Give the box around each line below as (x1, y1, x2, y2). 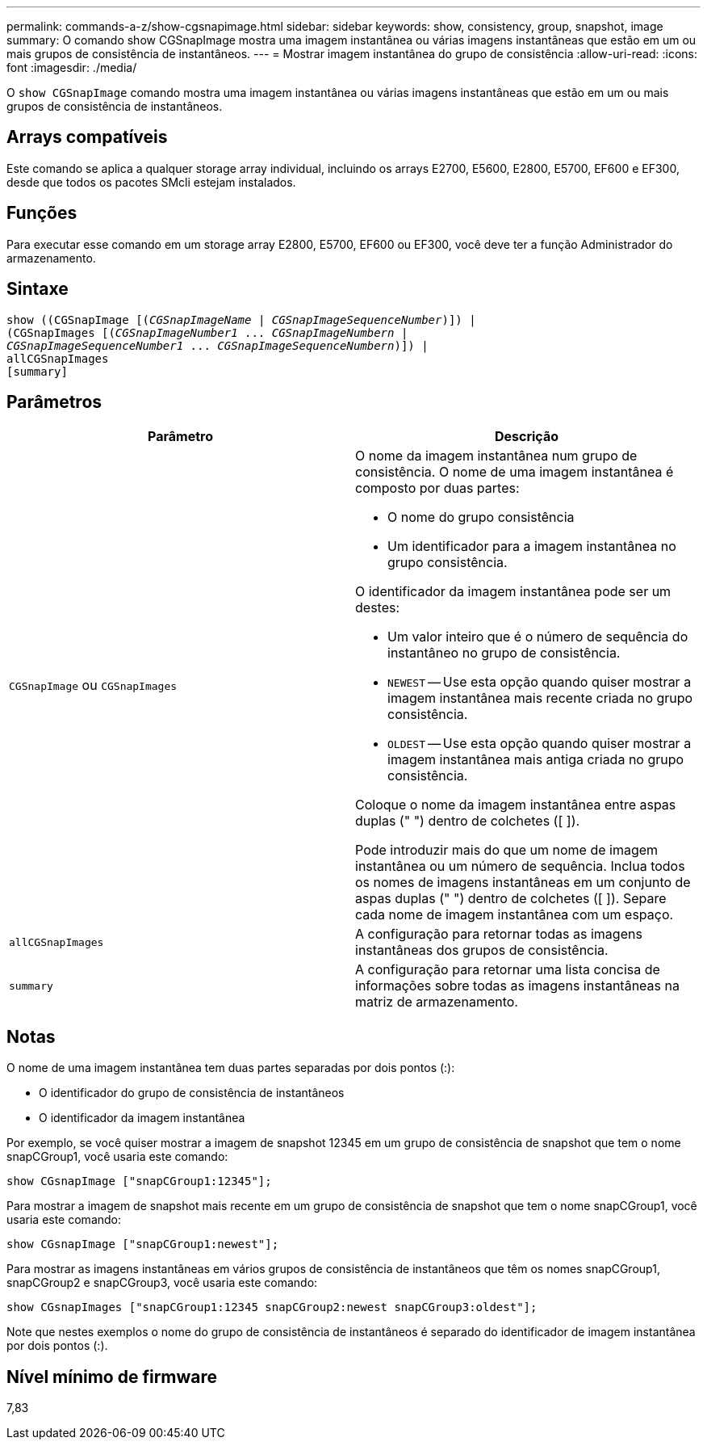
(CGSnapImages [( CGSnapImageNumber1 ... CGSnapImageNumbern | (6, 326, 408, 339)
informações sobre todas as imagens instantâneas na (355, 977, 680, 994)
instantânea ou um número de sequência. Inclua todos (355, 858, 685, 875)
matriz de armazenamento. (355, 994, 518, 1011)
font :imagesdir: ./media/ (6, 61, 137, 74)
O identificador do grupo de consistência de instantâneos (39, 1086, 345, 1100)
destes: (355, 599, 400, 616)
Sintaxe (6, 279, 69, 300)
